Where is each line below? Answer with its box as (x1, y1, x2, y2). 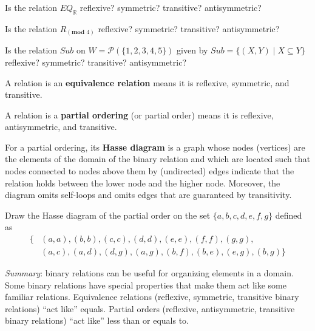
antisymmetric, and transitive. (5, 120, 117, 133)
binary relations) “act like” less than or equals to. (5, 314, 189, 327)
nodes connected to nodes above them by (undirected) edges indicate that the (5, 165, 294, 177)
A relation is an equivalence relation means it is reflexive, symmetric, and (5, 76, 290, 89)
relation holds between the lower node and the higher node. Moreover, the (5, 176, 280, 189)
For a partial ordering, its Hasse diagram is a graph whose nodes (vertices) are (5, 140, 305, 153)
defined (275, 208, 302, 221)
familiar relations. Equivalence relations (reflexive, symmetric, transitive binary (5, 290, 299, 303)
